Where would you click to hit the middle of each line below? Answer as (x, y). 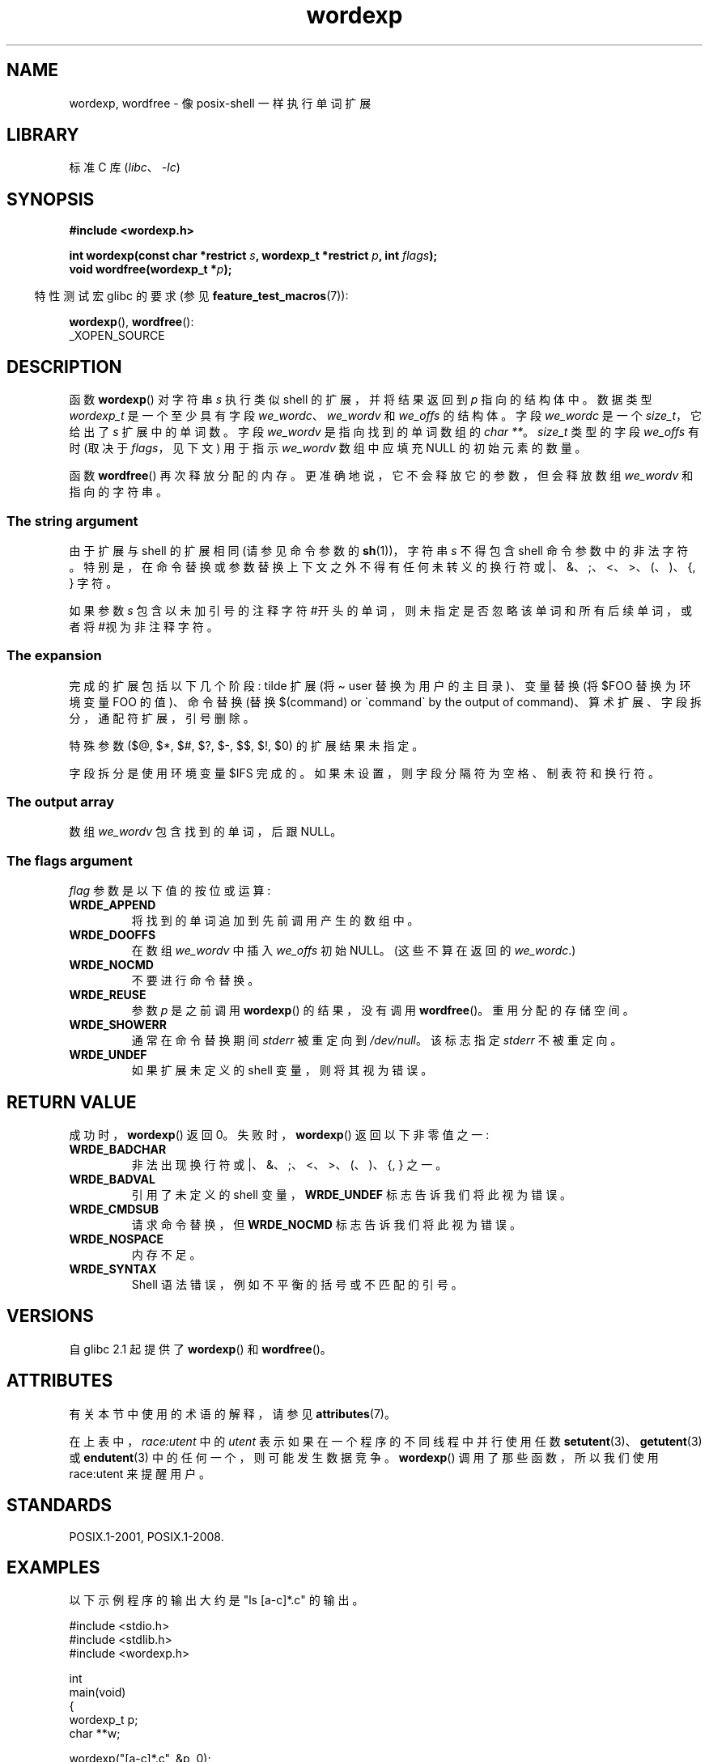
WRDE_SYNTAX (113, 1269)
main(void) (98, 1692)
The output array (61, 802)
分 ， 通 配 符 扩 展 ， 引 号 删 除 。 (162, 718)
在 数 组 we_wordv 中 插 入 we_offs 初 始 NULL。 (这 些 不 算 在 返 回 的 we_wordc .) (354, 951)
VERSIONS (50, 1316)
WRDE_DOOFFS (113, 935)
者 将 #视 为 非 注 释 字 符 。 (144, 626)
